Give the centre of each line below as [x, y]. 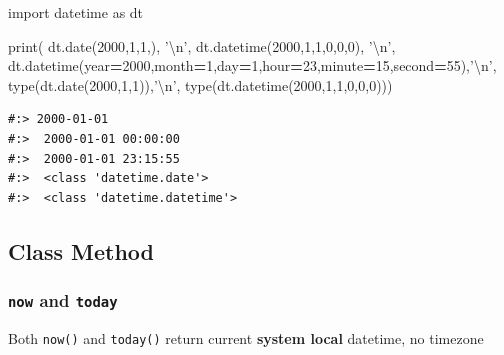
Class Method [81, 250]
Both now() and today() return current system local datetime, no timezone [246, 337]
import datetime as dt [76, 12]
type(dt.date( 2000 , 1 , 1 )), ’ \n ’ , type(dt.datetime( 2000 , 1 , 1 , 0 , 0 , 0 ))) [200, 84]
